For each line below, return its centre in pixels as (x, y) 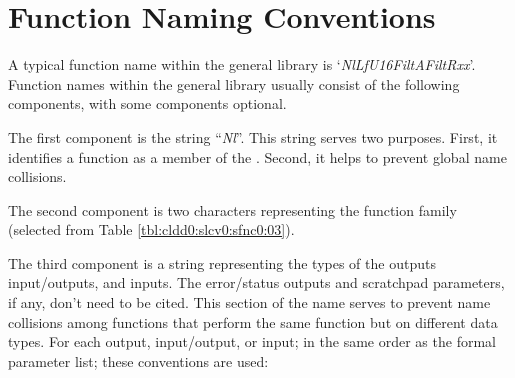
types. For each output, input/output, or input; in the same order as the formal (252, 341)
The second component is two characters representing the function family (232, 209)
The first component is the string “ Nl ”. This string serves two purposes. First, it (253, 136)
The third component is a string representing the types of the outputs (222, 262)
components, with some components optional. (147, 103)
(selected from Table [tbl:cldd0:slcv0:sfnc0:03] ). (151, 229)
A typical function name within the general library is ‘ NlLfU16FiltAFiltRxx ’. (242, 64)
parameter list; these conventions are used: (138, 360)
